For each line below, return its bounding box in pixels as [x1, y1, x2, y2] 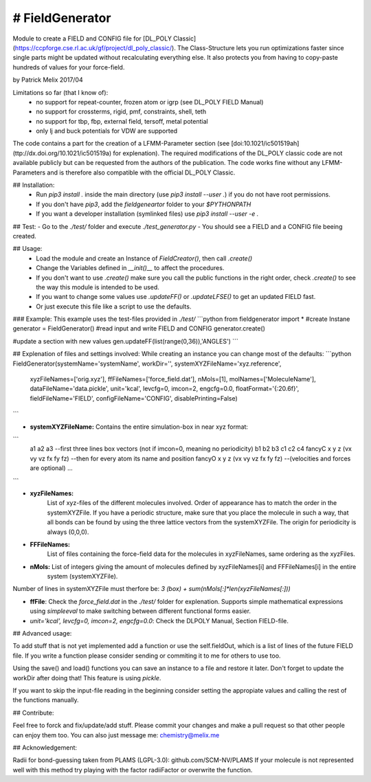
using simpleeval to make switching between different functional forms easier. [30, 607, 251, 615]
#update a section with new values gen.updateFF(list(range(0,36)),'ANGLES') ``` [12, 337, 238, 345]
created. [12, 232, 37, 240]
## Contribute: [12, 708, 54, 717]
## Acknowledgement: [12, 743, 78, 752]
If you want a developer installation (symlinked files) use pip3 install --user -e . [36, 210, 259, 218]
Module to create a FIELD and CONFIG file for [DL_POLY [12, 34, 172, 43]
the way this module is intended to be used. [36, 282, 159, 291]
